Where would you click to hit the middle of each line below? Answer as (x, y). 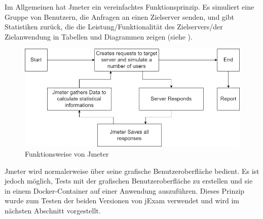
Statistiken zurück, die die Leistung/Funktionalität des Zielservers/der (114, 27)
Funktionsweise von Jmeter (67, 153)
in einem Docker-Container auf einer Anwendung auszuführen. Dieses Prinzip (125, 190)
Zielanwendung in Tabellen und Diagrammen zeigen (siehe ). (99, 36)
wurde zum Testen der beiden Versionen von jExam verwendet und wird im (122, 200)
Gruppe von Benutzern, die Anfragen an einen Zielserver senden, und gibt (119, 16)
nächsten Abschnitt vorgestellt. (53, 210)
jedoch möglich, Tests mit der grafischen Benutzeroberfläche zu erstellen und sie (129, 181)
